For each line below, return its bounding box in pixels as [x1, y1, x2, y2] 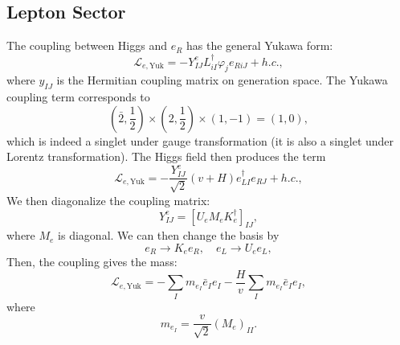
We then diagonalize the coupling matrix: [6, 191, 210, 208]
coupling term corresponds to [6, 88, 150, 105]
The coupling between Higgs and [6, 37, 167, 54]
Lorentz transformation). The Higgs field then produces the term [6, 148, 326, 165]
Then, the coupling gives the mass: [6, 253, 178, 270]
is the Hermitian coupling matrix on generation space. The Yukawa [56, 72, 388, 88]
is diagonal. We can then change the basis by [58, 227, 280, 244]
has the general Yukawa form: [186, 37, 333, 54]
